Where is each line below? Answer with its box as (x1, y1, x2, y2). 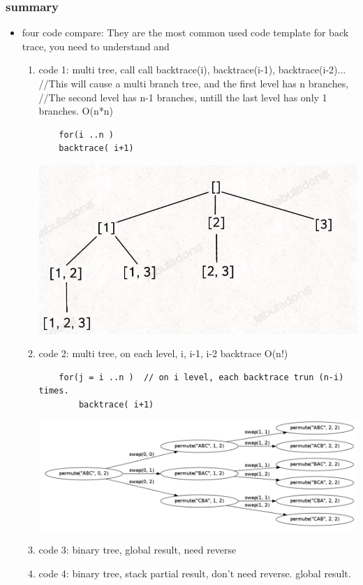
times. (38, 386, 69, 396)
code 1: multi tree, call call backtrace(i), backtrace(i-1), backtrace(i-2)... (38, 62, 346, 77)
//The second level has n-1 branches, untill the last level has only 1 (38, 89, 327, 104)
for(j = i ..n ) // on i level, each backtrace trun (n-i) (59, 372, 344, 382)
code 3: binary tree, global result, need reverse (38, 542, 237, 557)
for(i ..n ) (59, 129, 114, 140)
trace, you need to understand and (22, 38, 170, 53)
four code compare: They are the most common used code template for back (22, 25, 349, 40)
